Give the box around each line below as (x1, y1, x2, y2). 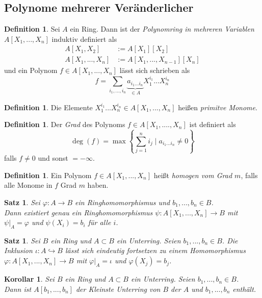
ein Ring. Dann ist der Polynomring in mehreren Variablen (70, 23, 254, 34)
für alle (88, 217, 111, 228)
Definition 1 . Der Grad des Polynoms (4, 119, 125, 130)
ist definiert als (189, 119, 236, 130)
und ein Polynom (4, 65, 58, 76)
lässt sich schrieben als (119, 65, 190, 76)
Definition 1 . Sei (4, 23, 60, 34)
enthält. (232, 283, 256, 294)
